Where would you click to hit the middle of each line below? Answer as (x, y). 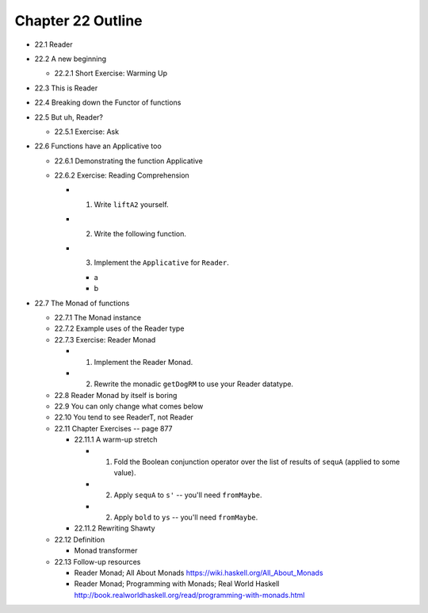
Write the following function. (140, 233)
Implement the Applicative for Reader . (161, 262)
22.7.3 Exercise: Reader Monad (105, 339)
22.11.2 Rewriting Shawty (115, 528)
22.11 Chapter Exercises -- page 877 (114, 428)
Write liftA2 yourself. (132, 204)
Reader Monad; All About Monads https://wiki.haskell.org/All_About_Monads (199, 573)
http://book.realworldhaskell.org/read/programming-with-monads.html (189, 595)
